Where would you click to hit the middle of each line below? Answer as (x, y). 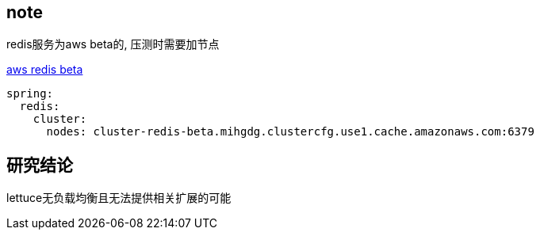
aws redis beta (45, 70)
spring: (30, 94)
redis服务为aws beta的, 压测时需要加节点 (113, 44)
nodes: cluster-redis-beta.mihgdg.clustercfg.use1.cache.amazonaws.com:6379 (290, 132)
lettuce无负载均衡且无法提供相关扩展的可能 (119, 198)
